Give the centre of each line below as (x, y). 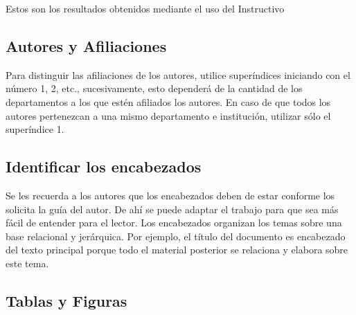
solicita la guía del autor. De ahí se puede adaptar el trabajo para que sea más (172, 209)
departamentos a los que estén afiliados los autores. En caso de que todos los (168, 101)
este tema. (27, 263)
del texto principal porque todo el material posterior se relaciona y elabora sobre (177, 250)
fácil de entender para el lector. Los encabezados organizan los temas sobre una (174, 223)
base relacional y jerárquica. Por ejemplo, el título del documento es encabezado (176, 236)
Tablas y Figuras (66, 300)
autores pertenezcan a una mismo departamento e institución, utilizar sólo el (168, 115)
